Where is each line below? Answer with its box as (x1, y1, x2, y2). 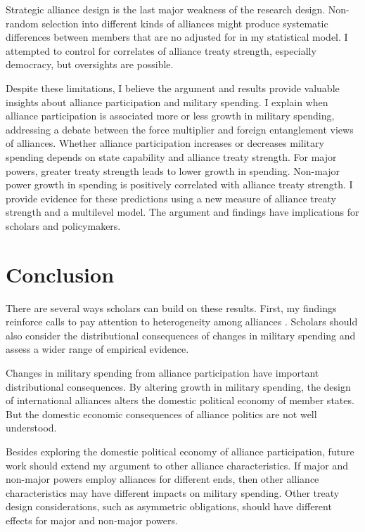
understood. (6, 420, 57, 435)
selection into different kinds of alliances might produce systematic (41, 15, 328, 30)
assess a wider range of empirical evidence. (6, 342, 189, 356)
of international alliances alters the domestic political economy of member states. (6, 393, 354, 408)
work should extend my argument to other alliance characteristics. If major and (6, 458, 348, 472)
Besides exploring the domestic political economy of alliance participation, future (6, 443, 354, 458)
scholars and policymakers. (6, 218, 121, 233)
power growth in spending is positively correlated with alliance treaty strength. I (6, 177, 353, 192)
